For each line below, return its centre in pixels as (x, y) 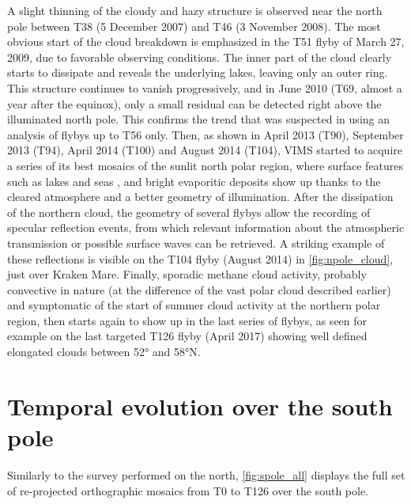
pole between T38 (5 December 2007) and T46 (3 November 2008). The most (194, 26)
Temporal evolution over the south (200, 405)
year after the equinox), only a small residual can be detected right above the (194, 103)
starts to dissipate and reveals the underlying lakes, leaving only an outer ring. (198, 72)
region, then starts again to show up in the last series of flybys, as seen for (187, 320)
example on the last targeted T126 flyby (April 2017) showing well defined (187, 336)
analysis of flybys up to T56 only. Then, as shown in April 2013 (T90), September (205, 134)
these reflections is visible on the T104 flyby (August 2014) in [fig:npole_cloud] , (200, 258)
